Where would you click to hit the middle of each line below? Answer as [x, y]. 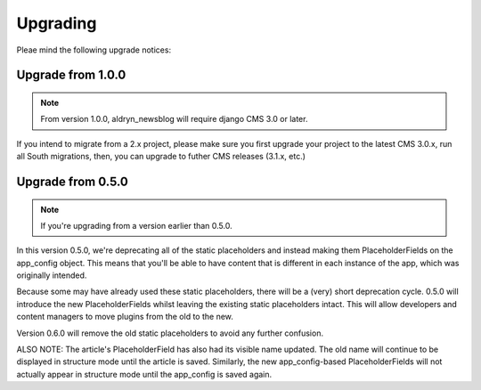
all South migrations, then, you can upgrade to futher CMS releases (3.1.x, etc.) [161, 157]
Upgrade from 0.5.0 [73, 181]
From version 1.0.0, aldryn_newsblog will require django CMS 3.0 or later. [174, 119]
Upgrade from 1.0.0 [71, 75]
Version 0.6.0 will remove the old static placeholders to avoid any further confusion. [170, 333]
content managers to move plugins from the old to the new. [125, 317]
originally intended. [52, 275]
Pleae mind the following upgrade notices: [94, 50]
